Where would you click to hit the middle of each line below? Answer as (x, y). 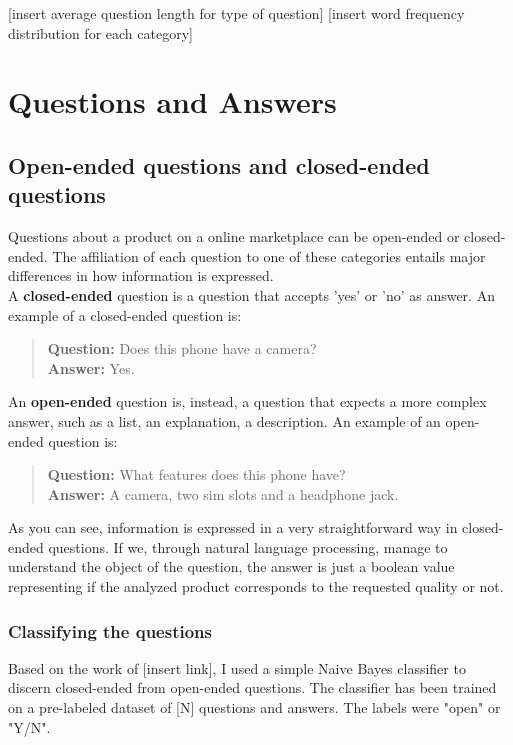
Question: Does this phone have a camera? (182, 348)
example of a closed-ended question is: (125, 314)
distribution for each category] (100, 32)
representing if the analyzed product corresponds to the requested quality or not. (256, 586)
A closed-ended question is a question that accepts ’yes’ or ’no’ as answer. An (251, 294)
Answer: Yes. (91, 367)
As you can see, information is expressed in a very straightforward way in (233, 527)
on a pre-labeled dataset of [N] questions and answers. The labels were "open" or (254, 707)
